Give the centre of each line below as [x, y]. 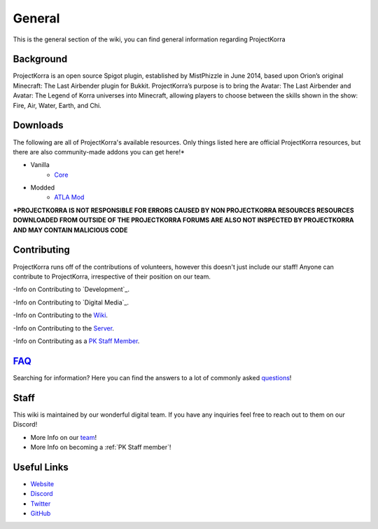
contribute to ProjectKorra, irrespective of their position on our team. [112, 276]
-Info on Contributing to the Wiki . [61, 315]
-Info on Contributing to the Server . [64, 328]
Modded [43, 188]
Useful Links [41, 467]
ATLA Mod [69, 197]
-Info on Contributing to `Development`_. [71, 289]
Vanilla [40, 165]
